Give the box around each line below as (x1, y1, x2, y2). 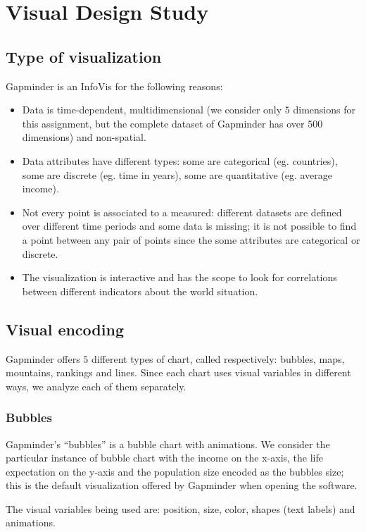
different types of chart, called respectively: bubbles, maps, (91, 351, 345, 366)
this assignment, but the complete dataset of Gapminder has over (22, 116, 305, 130)
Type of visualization (6, 45, 162, 67)
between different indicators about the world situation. (22, 283, 258, 298)
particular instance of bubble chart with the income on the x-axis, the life (6, 450, 324, 465)
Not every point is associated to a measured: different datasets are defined (22, 204, 342, 219)
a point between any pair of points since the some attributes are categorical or (22, 232, 360, 247)
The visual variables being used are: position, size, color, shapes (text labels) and (6, 501, 355, 516)
